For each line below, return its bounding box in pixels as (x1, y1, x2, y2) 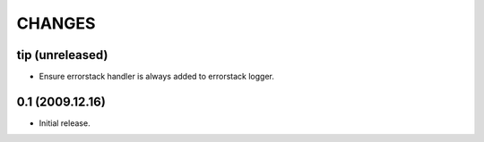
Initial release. (39, 117, 91, 129)
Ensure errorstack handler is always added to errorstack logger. (39, 71, 275, 82)
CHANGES (16, 13, 96, 33)
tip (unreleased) (16, 47, 108, 63)
